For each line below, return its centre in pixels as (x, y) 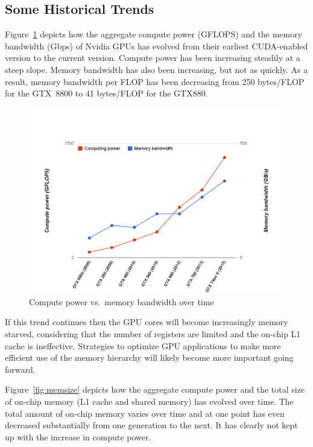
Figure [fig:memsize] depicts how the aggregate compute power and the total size (155, 389)
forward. (20, 369)
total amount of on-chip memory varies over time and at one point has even (145, 413)
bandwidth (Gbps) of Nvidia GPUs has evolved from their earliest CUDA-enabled (156, 46)
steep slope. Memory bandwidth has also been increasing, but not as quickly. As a (156, 69)
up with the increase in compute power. (78, 436)
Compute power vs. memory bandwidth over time (122, 301)
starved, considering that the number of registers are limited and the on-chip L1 (153, 334)
